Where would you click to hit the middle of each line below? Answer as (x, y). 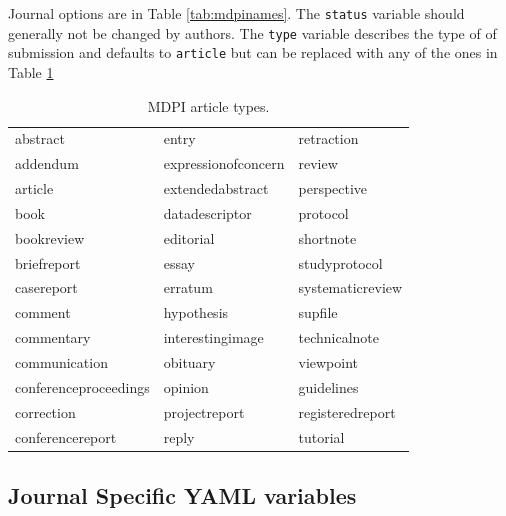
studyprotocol (340, 262)
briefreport (48, 262)
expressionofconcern (224, 163)
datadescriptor (207, 212)
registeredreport (347, 411)
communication (61, 362)
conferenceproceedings (82, 386)
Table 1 (31, 71)
